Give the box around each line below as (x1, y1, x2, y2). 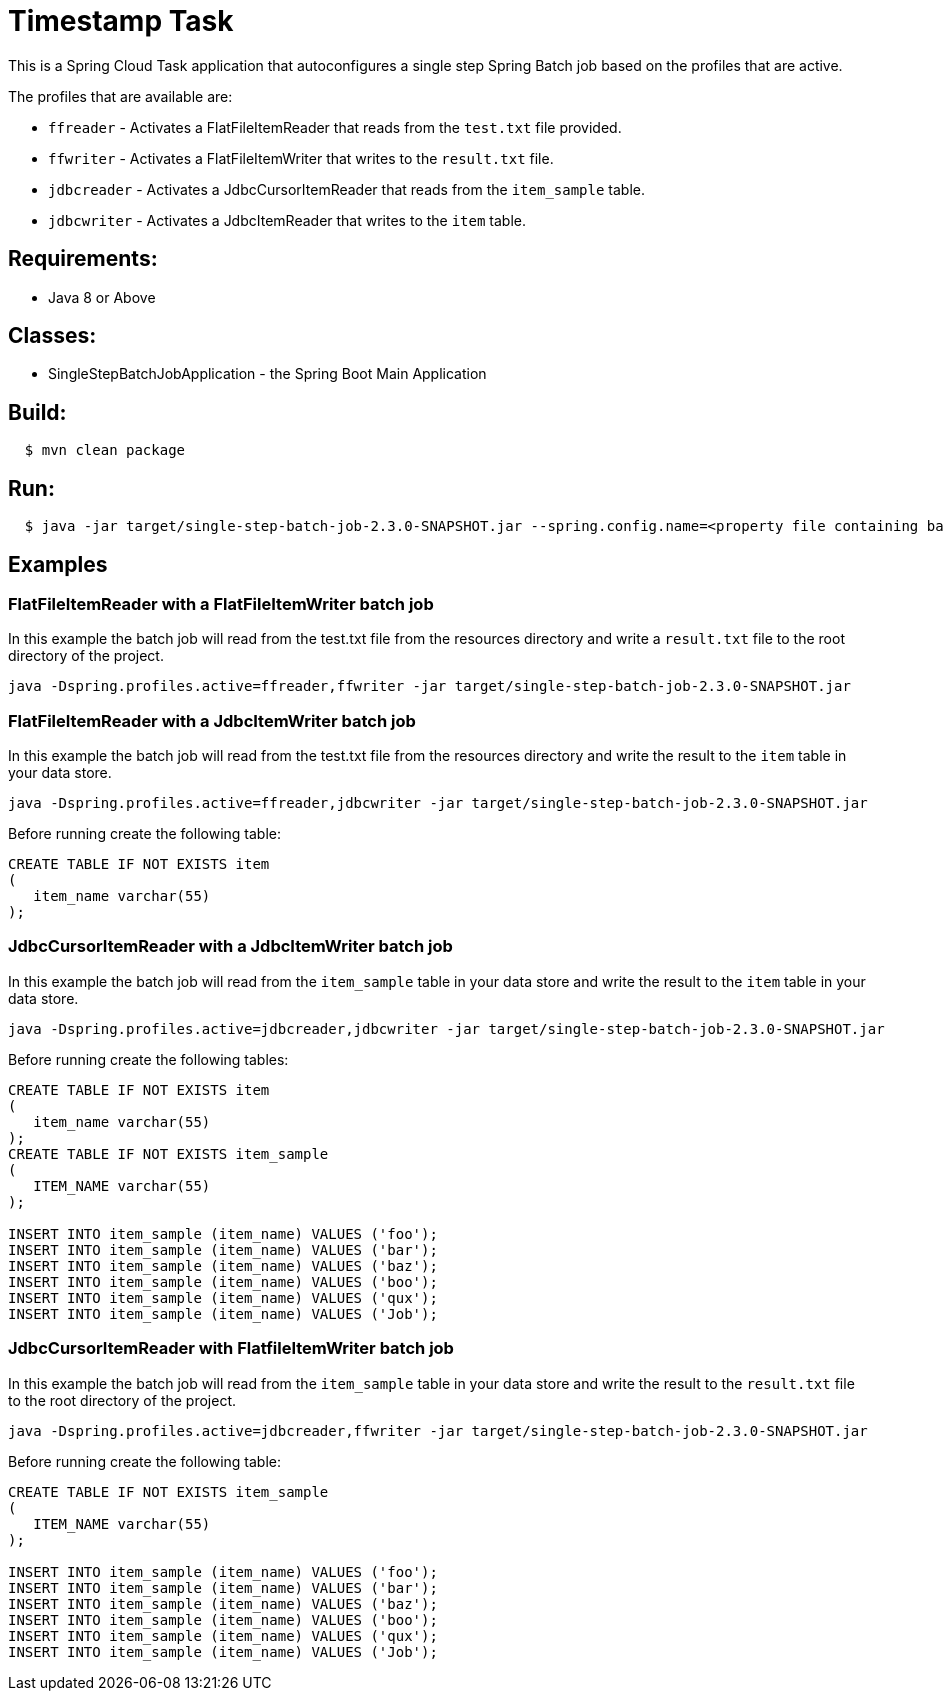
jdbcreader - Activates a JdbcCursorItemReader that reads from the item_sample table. (48, 180, 645, 198)
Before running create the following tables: (8, 1050, 289, 1068)
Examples (8, 551, 108, 577)
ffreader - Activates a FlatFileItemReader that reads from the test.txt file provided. (48, 118, 622, 136)
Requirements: (8, 246, 158, 272)
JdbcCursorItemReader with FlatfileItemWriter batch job (8, 1338, 454, 1359)
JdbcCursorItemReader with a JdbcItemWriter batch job (8, 936, 453, 957)
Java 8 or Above (48, 288, 156, 306)
